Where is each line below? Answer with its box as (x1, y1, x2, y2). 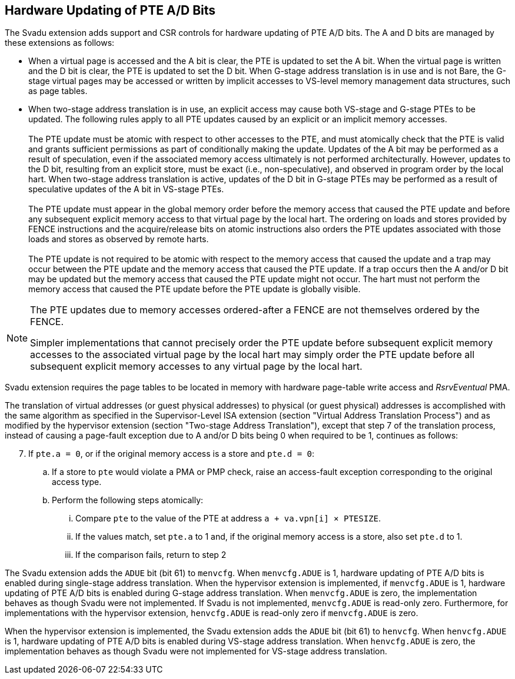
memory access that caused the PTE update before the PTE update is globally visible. (28, 284, 361, 295)
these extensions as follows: (5, 38, 115, 48)
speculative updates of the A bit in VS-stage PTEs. (28, 184, 224, 195)
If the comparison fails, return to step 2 (75, 550, 227, 560)
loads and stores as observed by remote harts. (28, 234, 209, 245)
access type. (52, 477, 102, 487)
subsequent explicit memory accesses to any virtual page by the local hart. (30, 360, 363, 373)
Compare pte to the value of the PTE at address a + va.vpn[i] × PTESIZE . (75, 513, 381, 524)
